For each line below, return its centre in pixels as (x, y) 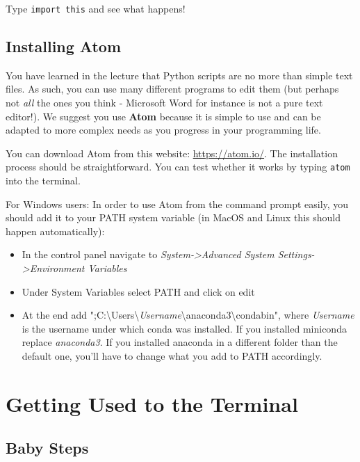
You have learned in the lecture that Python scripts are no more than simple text (179, 75)
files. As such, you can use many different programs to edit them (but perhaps (172, 89)
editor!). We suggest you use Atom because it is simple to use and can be (163, 116)
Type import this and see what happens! (96, 8)
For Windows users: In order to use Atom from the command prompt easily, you (177, 204)
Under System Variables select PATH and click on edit (138, 291)
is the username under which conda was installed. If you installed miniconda (184, 328)
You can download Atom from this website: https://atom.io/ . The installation (172, 153)
